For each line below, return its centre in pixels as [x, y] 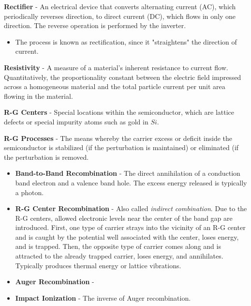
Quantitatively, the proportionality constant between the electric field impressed [123, 77]
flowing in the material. [38, 96]
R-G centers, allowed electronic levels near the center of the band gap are [124, 218]
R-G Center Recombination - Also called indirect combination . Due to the [131, 208]
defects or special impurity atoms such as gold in [76, 121]
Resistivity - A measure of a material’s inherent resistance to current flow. [116, 67]
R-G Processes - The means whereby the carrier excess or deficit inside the [118, 138]
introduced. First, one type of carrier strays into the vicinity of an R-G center [130, 227]
